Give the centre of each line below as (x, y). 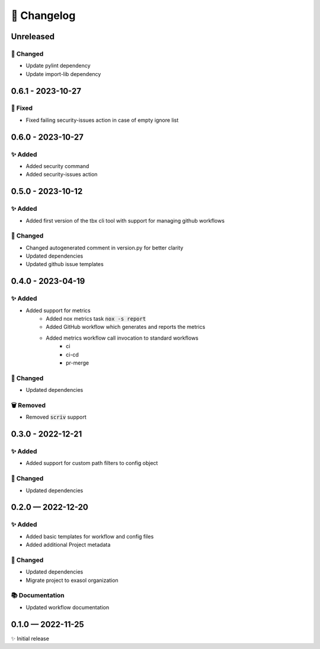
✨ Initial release (30, 638)
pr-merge (77, 363)
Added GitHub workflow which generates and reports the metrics (126, 327)
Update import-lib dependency (63, 74)
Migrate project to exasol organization (72, 580)
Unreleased (33, 37)
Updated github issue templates (65, 264)
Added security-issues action (62, 175)
